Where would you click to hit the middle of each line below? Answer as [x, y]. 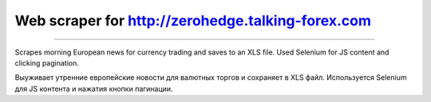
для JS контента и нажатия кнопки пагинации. [94, 89]
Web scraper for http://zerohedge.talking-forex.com [193, 21]
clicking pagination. [47, 62]
